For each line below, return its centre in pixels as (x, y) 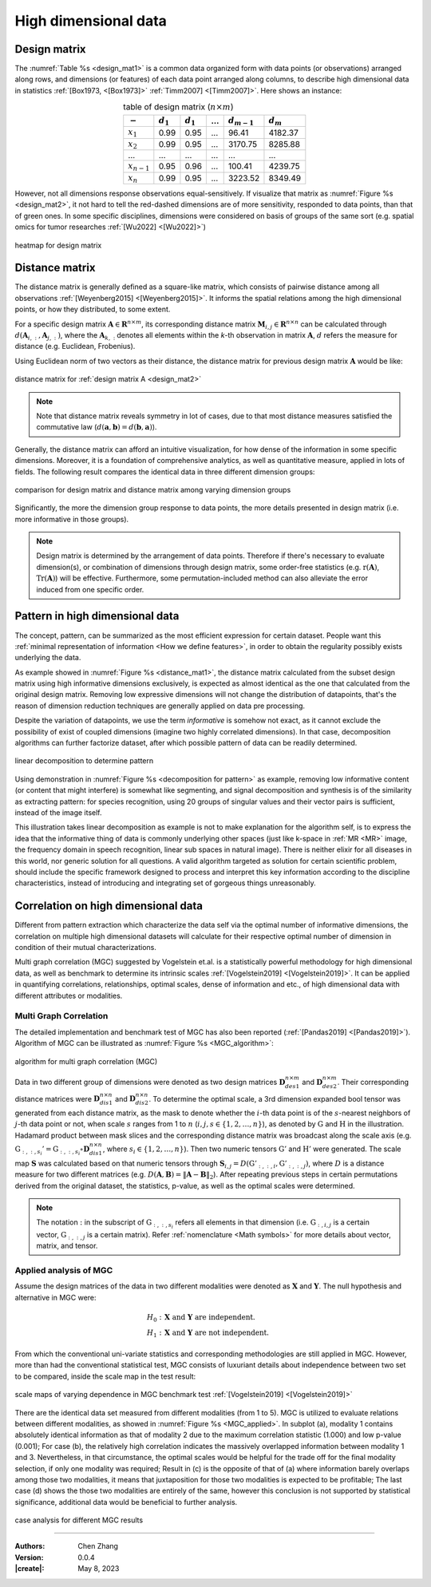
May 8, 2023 (99, 1569)
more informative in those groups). (72, 519)
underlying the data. (48, 658)
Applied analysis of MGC (64, 1270)
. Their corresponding (373, 1082)
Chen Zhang (98, 1546)
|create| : (30, 1569)
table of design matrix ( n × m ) (179, 107)
